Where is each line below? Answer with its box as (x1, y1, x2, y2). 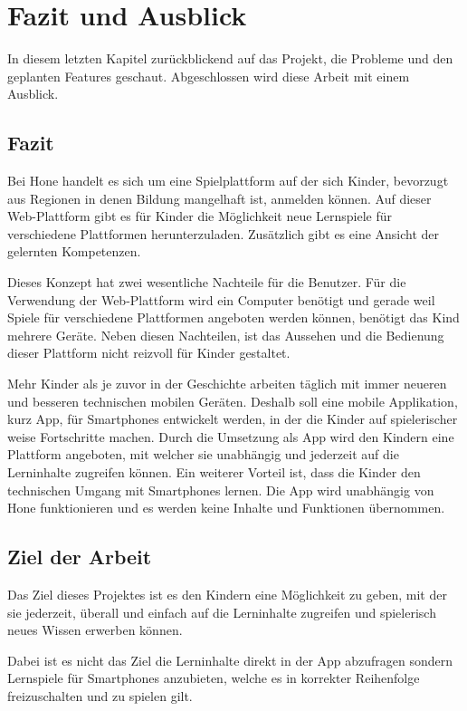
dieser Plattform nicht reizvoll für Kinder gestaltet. (7, 343, 291, 362)
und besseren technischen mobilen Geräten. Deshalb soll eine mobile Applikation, (7, 391, 458, 410)
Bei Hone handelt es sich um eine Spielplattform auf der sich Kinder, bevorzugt (7, 171, 449, 190)
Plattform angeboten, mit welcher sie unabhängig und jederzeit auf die (7, 445, 399, 464)
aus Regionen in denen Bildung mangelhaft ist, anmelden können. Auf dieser (7, 188, 432, 207)
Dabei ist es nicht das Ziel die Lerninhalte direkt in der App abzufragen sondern (7, 650, 453, 669)
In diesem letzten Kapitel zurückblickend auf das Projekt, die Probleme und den (7, 49, 453, 68)
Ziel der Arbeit (7, 543, 152, 571)
